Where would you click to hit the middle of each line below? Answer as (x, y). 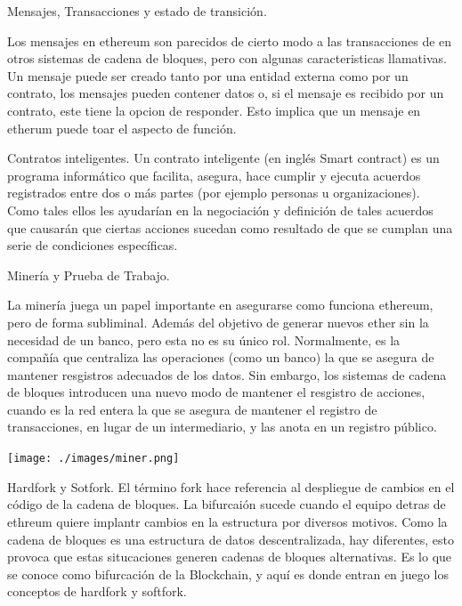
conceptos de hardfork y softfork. (97, 591)
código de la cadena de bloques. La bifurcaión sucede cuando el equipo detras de (227, 504)
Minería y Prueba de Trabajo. (89, 275)
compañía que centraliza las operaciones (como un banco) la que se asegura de (221, 357)
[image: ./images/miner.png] (93, 459)
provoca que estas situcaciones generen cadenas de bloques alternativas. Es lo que (230, 557)
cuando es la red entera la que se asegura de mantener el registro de (192, 409)
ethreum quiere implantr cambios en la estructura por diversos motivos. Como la (227, 521)
